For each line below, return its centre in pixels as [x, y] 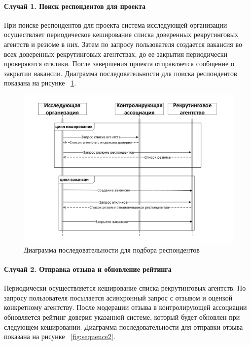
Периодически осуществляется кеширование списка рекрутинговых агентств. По [125, 288]
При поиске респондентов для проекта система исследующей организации [116, 24]
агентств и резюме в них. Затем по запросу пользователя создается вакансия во [123, 44]
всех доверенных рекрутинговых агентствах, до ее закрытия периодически [116, 54]
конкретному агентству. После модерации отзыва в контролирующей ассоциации [125, 307]
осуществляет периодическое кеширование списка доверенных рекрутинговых [121, 34]
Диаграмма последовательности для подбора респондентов [112, 249]
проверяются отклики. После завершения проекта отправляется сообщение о [119, 64]
